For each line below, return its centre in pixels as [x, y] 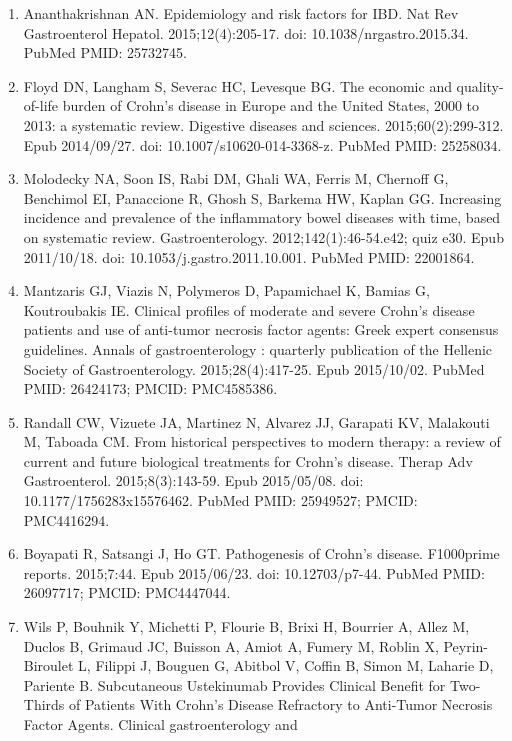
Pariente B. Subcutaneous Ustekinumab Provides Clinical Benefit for [234, 684]
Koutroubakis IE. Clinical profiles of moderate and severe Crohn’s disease [249, 309]
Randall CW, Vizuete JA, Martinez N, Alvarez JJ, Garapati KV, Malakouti [256, 421]
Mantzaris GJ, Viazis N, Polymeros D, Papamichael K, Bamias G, [226, 290]
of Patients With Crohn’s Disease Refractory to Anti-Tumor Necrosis [281, 704]
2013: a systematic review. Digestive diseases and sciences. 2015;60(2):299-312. [263, 124]
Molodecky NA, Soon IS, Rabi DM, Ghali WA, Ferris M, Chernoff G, [236, 178]
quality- [480, 85]
